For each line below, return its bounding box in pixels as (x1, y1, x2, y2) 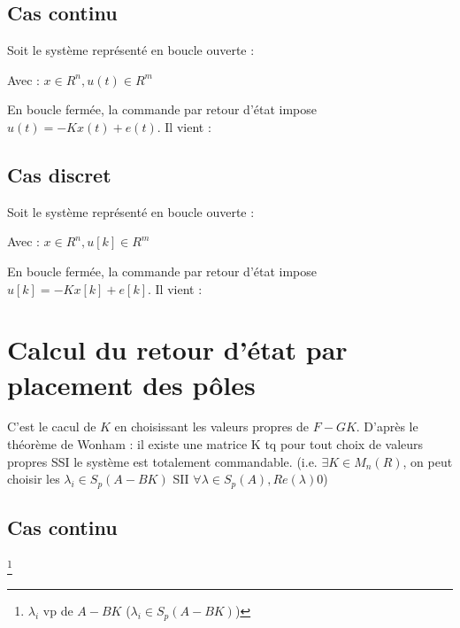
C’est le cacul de (7, 417, 96, 436)
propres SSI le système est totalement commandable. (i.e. (7, 452, 318, 470)
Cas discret (7, 160, 111, 188)
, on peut (402, 452, 453, 470)
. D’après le (356, 417, 418, 436)
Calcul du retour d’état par (7, 331, 348, 368)
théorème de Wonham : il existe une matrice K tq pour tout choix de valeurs (7, 435, 424, 454)
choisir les (7, 469, 60, 488)
